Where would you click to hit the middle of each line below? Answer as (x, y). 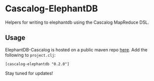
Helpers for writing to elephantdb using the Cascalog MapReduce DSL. (77, 22)
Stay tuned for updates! (29, 73)
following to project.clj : (30, 55)
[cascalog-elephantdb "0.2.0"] (37, 64)
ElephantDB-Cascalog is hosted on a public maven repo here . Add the (76, 49)
